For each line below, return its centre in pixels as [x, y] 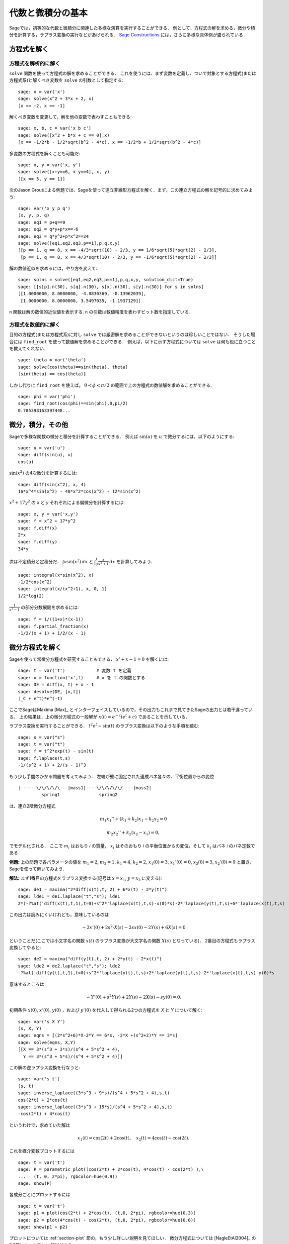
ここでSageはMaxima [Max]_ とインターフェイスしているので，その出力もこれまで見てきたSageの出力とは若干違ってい [131, 710]
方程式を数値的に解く [35, 324]
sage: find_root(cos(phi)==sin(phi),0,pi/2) [73, 404]
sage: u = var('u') [42, 448]
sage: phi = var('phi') [47, 396]
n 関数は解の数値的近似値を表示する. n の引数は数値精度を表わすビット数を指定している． [101, 312]
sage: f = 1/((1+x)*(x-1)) [51, 619]
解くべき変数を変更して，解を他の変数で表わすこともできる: [70, 117]
